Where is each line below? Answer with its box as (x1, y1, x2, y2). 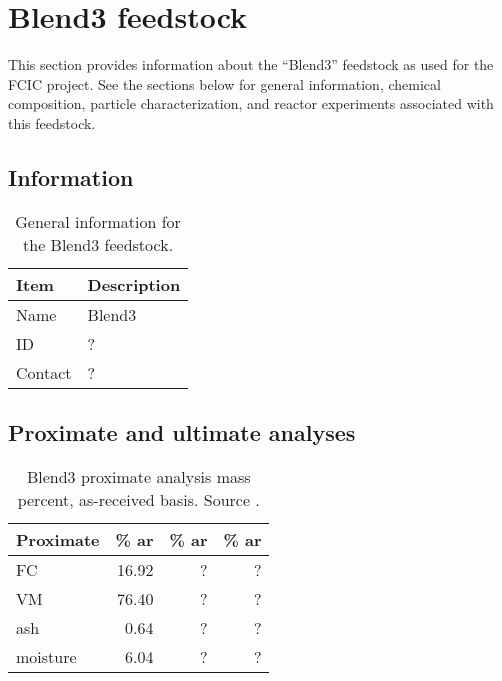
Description (87, 272, 181, 296)
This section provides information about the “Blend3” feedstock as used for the (8, 54, 494, 75)
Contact (16, 360, 72, 384)
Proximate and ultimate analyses (8, 417, 356, 448)
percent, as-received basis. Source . (17, 487, 260, 511)
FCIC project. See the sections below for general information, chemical (8, 73, 441, 94)
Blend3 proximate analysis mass (26, 464, 251, 488)
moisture (16, 644, 77, 668)
